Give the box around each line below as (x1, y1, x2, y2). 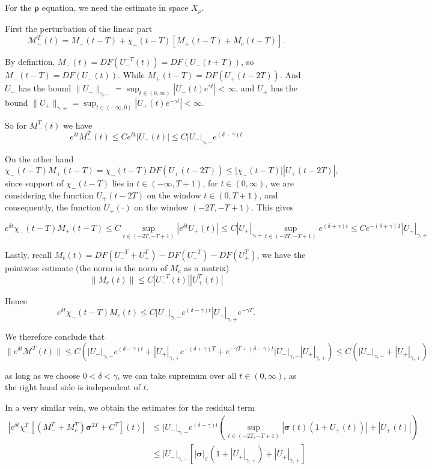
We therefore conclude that (5, 330, 105, 342)
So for (5, 118, 27, 131)
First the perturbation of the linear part (5, 22, 153, 35)
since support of (5, 177, 64, 189)
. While (118, 69, 145, 81)
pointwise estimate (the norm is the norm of (5, 261, 168, 274)
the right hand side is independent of (5, 381, 141, 393)
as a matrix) (184, 261, 230, 274)
